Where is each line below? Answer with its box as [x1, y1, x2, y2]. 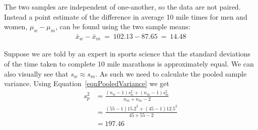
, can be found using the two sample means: [55, 21, 191, 32]
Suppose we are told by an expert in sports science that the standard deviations [4, 48, 250, 59]
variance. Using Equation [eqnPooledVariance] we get [4, 78, 169, 89]
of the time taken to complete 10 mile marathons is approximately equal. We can [4, 58, 254, 69]
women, [4, 21, 28, 32]
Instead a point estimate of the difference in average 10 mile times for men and [4, 11, 247, 22]
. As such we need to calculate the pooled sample [95, 68, 247, 79]
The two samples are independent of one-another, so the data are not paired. [4, 2, 241, 12]
